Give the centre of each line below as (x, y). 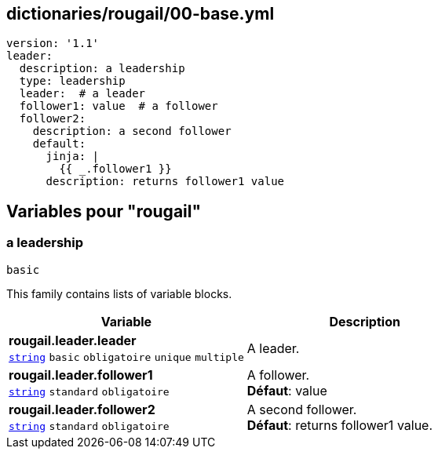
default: (59, 144)
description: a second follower (132, 131)
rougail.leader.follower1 (81, 375)
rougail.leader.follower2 (82, 409)
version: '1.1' (53, 44)
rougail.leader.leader (73, 340)
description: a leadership (102, 69)
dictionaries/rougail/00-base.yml (141, 14)
